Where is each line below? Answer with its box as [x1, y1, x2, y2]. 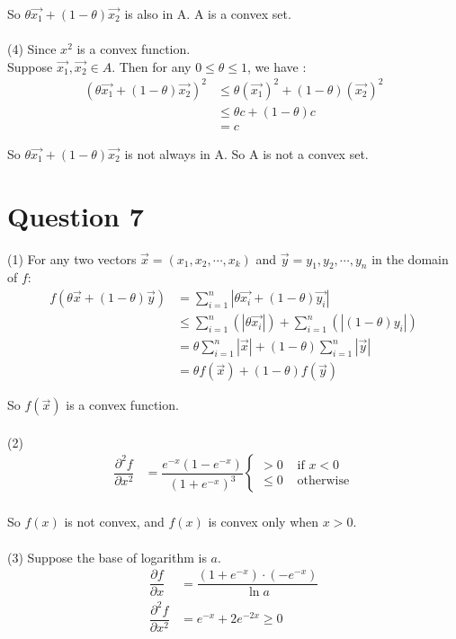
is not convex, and [64, 512, 165, 531]
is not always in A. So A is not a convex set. [124, 144, 369, 163]
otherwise [297, 475, 350, 488]
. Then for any [112, 57, 192, 75]
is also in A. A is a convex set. [124, 4, 291, 22]
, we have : [247, 57, 307, 75]
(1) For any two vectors [7, 249, 137, 268]
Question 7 [7, 197, 144, 234]
